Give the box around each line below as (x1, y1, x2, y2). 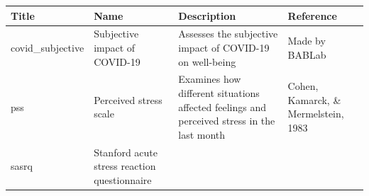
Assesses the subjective (178, 26, 278, 41)
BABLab (287, 47, 326, 62)
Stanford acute (94, 144, 158, 159)
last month (178, 127, 226, 142)
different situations (178, 85, 260, 100)
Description (178, 8, 236, 23)
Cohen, (287, 79, 319, 93)
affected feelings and (178, 99, 267, 114)
